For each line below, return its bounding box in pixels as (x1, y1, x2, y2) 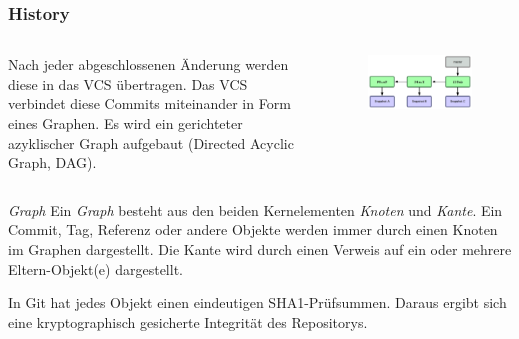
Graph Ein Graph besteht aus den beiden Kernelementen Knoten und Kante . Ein (8, 199, 503, 220)
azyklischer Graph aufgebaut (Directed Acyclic (8, 132, 294, 153)
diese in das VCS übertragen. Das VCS (8, 73, 248, 94)
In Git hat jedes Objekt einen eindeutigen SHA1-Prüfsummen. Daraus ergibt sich (8, 292, 507, 313)
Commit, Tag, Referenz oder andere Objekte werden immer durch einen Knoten (8, 219, 498, 240)
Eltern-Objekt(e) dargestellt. (8, 258, 183, 279)
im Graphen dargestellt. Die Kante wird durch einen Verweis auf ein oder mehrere (8, 238, 512, 259)
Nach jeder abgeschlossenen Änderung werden (8, 54, 289, 75)
